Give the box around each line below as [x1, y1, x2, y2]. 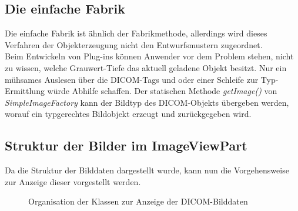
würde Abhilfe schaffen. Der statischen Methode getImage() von [47, 85, 277, 97]
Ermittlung [5, 85, 45, 97]
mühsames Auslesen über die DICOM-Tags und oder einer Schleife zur [5, 73, 259, 85]
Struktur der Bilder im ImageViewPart [5, 136, 247, 155]
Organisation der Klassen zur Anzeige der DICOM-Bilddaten [28, 195, 248, 207]
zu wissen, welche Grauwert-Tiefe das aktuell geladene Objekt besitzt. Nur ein [5, 61, 287, 73]
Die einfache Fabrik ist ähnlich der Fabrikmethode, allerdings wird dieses [5, 27, 267, 39]
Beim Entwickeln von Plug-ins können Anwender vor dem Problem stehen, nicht [5, 50, 294, 62]
